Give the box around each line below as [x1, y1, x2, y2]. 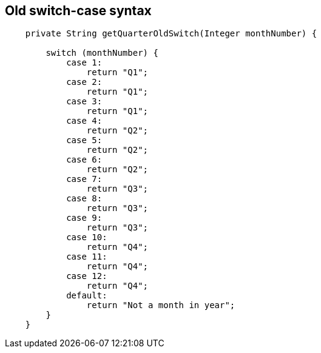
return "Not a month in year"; [86, 300, 235, 311]
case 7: [66, 174, 103, 184]
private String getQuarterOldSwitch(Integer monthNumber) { [25, 29, 317, 39]
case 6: [66, 155, 103, 165]
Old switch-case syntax [5, 3, 152, 18]
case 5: [66, 135, 103, 146]
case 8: [66, 193, 103, 204]
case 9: [66, 213, 103, 223]
